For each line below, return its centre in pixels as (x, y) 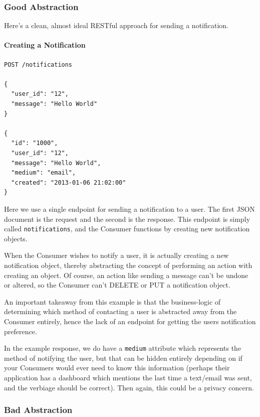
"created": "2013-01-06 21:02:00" (69, 182)
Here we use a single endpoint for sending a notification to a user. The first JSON (129, 208)
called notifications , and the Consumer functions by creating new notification (127, 229)
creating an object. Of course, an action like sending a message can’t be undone (126, 275)
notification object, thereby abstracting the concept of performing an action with (128, 265)
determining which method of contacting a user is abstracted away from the (120, 311)
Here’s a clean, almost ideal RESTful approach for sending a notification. (116, 25)
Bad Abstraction (38, 410)
